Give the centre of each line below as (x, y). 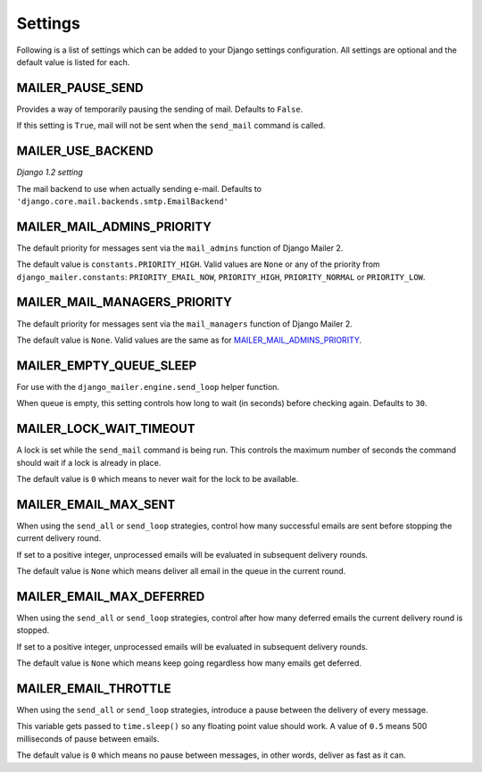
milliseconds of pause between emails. (88, 739)
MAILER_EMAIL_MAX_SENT (96, 504)
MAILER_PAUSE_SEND (80, 88)
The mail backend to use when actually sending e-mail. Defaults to (139, 188)
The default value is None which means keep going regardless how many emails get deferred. (189, 663)
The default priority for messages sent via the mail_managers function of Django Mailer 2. (184, 324)
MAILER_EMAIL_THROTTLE (94, 689)
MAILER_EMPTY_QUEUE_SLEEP (107, 365)
